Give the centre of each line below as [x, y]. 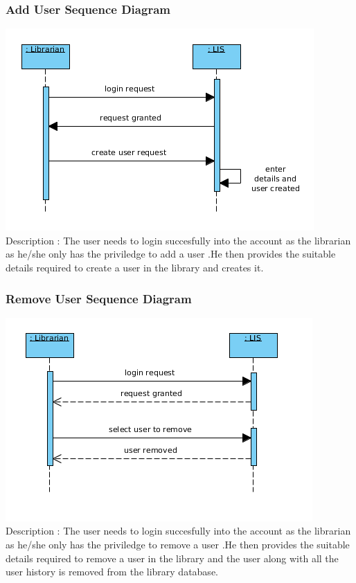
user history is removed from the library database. [112, 572]
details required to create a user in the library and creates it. [135, 267]
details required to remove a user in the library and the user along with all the [172, 558]
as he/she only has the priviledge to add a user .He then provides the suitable [171, 254]
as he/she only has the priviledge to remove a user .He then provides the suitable [178, 544]
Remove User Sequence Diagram [99, 298]
